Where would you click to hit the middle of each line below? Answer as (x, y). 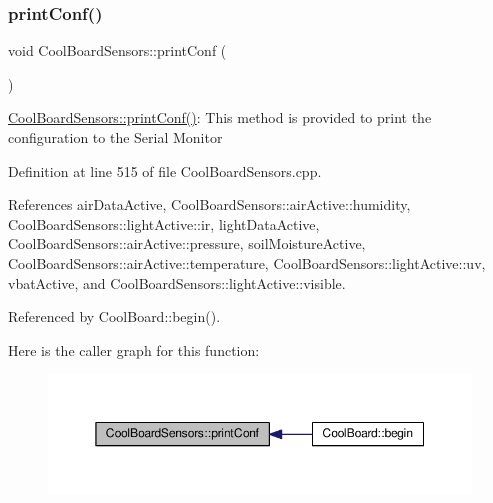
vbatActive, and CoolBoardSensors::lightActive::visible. (177, 282)
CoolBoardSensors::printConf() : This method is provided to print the (220, 117)
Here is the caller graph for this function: (134, 349)
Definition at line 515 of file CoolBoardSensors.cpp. (165, 170)
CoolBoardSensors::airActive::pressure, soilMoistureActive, (187, 243)
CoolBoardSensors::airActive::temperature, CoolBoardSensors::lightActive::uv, (247, 262)
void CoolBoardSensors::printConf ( (117, 50)
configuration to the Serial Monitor (115, 137)
